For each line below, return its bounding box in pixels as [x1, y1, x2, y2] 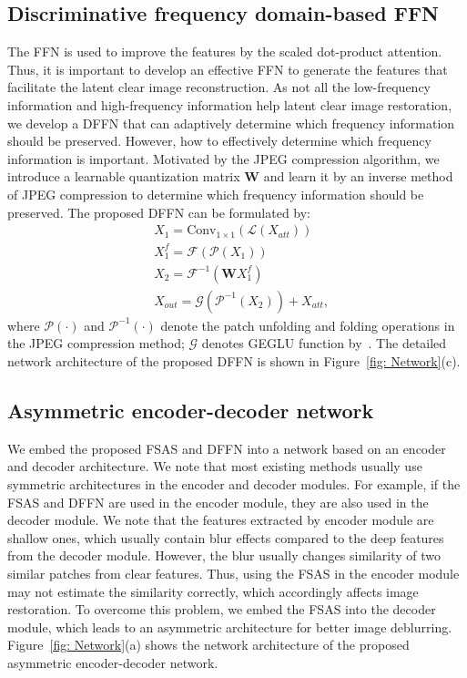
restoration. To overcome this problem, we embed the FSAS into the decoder [7, 600, 436, 619]
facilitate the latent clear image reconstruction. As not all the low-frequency [7, 77, 431, 97]
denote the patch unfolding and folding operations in [160, 315, 455, 334]
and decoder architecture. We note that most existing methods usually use [7, 457, 422, 476]
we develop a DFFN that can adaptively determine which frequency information [7, 113, 455, 132]
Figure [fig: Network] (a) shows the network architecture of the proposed [7, 635, 410, 654]
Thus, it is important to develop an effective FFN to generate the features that [7, 59, 448, 78]
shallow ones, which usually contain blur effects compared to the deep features [7, 528, 444, 547]
